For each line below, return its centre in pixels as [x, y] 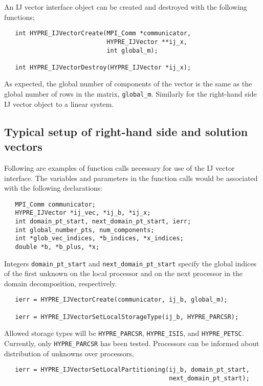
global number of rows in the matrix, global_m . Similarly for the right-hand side [130, 94]
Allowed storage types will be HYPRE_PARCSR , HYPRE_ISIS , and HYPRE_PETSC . [124, 333]
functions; [19, 17]
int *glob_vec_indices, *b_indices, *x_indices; [99, 239]
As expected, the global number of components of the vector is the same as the [128, 84]
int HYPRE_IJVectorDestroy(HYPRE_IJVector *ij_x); [103, 67]
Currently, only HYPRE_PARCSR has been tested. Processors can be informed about [132, 343]
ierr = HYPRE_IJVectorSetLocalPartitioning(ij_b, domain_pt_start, [132, 370]
